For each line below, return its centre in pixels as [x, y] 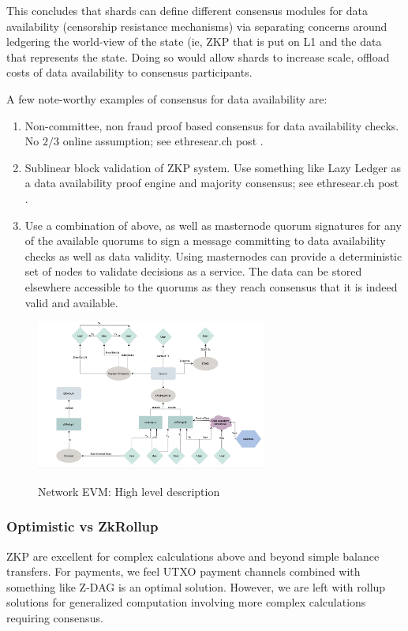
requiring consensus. [55, 618]
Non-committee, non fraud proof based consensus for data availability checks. [212, 125]
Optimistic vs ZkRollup [82, 526]
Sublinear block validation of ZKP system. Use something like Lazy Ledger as [213, 167]
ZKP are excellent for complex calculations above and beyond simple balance [193, 556]
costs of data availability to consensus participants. [129, 72]
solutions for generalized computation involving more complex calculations [186, 602]
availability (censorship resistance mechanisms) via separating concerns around [197, 26]
